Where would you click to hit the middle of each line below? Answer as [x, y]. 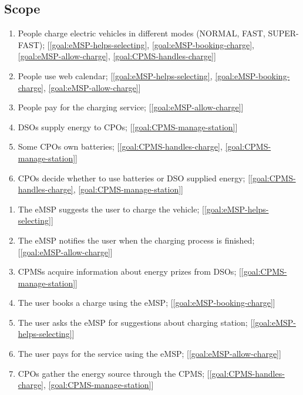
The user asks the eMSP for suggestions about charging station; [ [135, 322]
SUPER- [283, 33]
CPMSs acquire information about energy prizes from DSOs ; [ [129, 271]
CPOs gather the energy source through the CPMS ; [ [114, 373]
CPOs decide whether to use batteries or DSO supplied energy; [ [134, 178]
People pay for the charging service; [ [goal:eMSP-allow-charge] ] [131, 107]
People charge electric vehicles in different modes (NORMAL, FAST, [142, 33]
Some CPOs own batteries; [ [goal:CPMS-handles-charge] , [120, 146]
